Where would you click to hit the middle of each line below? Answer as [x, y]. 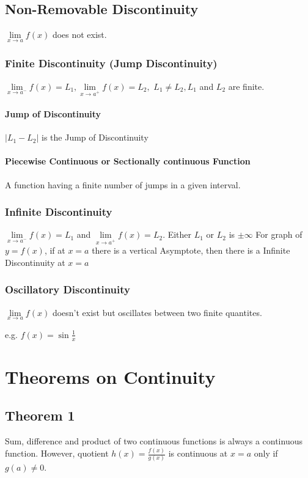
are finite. [246, 86]
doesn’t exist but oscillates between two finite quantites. [157, 312]
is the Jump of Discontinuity [95, 137]
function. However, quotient [57, 453]
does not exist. [79, 35]
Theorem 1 [40, 415]
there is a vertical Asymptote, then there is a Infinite [191, 250]
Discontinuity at [35, 262]
